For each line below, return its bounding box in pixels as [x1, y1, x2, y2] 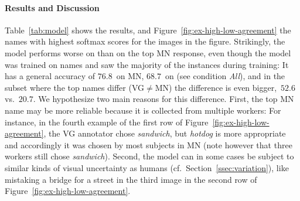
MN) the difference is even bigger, [155, 81, 277, 93]
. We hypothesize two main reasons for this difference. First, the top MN [33, 93, 294, 105]
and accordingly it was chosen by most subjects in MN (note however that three [5, 138, 292, 151]
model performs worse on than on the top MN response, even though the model [5, 46, 291, 59]
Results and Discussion [5, 1, 100, 13]
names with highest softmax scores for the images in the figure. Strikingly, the [5, 35, 285, 47]
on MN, [116, 70, 144, 82]
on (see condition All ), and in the [165, 70, 285, 82]
